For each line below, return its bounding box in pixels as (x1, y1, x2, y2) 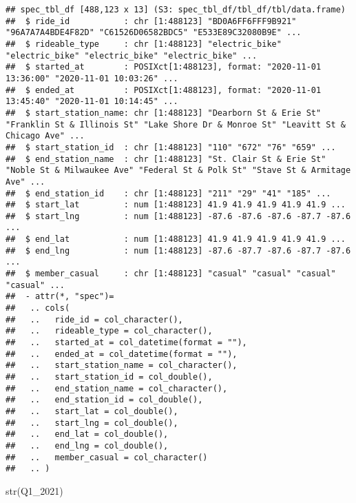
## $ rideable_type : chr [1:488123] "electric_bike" (6, 39, 282, 49)
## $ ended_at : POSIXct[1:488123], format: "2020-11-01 (6, 85, 322, 95)
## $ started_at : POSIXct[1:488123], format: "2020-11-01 (6, 62, 322, 72)
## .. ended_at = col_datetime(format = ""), (6, 349, 238, 359)
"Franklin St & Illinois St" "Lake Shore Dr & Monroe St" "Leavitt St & (6, 119, 346, 130)
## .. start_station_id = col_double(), (6, 372, 213, 382)
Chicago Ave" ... (6, 131, 85, 141)
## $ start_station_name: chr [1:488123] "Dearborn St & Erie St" (6, 107, 322, 118)
